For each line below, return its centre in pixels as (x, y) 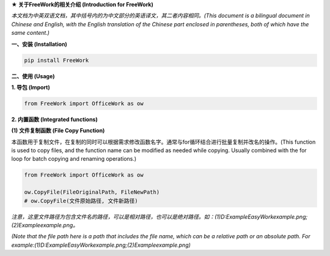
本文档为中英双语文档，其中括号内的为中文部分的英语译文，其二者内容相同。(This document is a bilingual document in (160, 16)
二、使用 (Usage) (33, 76)
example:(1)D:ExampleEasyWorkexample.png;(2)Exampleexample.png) (101, 245)
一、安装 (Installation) (39, 44)
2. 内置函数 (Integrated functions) (54, 119)
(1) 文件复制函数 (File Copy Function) (58, 131)
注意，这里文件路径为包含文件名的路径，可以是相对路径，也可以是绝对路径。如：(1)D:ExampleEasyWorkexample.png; (159, 216)
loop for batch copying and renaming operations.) (74, 159)
